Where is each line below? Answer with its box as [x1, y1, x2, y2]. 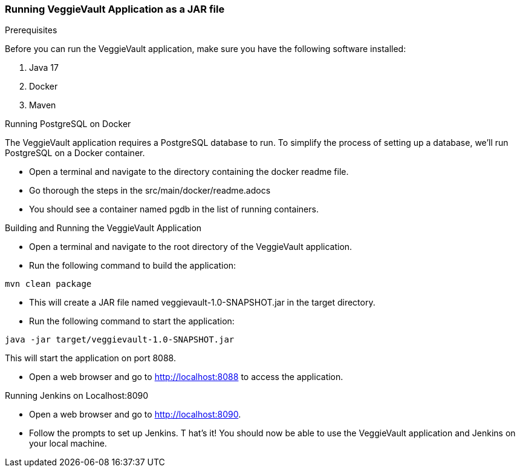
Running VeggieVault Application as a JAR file [5, 3, 225, 15]
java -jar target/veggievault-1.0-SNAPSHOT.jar [5, 335, 235, 345]
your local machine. [29, 438, 107, 449]
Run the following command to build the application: [29, 260, 236, 271]
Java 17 [29, 62, 59, 73]
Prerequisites [5, 25, 57, 36]
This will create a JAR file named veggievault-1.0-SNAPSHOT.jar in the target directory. [29, 297, 375, 308]
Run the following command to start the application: [29, 316, 235, 327]
